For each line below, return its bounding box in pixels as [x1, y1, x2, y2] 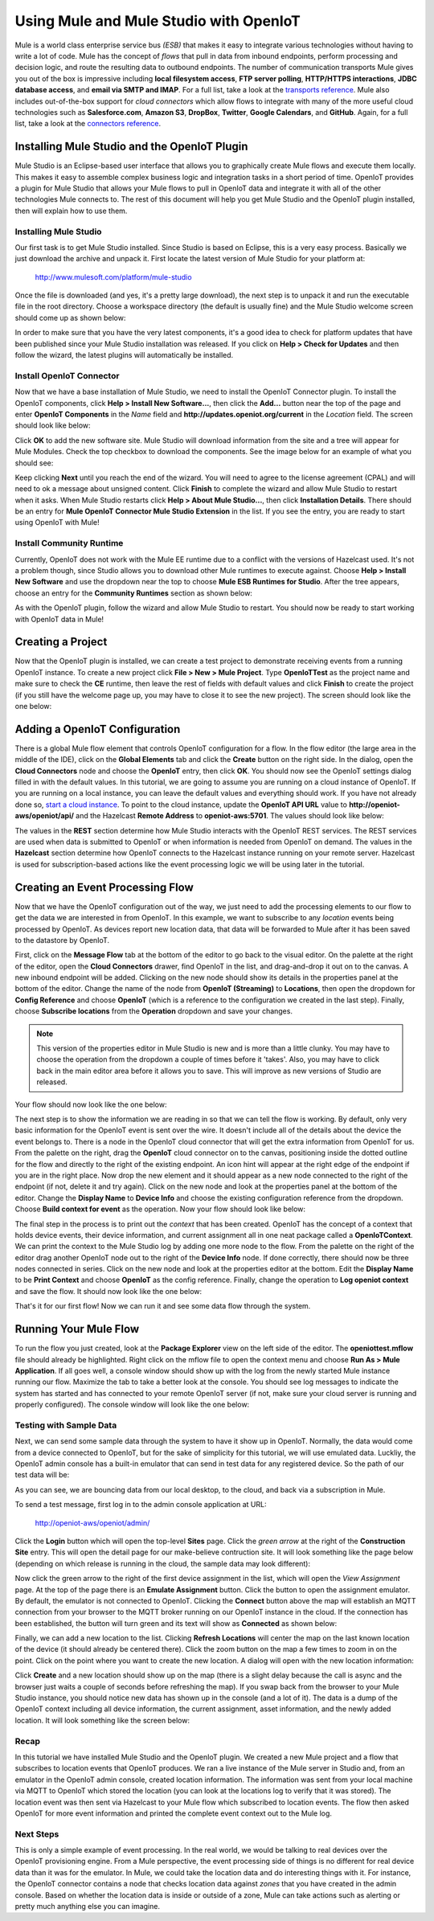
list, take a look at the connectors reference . [14, 119, 161, 129]
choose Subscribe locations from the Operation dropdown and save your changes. [14, 1006, 293, 1016]
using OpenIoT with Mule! [14, 518, 100, 527]
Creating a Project [14, 635, 108, 649]
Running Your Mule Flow [14, 1322, 140, 1336]
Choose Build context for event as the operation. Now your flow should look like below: [14, 1204, 305, 1214]
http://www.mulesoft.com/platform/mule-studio [35, 272, 192, 281]
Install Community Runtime [14, 538, 124, 549]
